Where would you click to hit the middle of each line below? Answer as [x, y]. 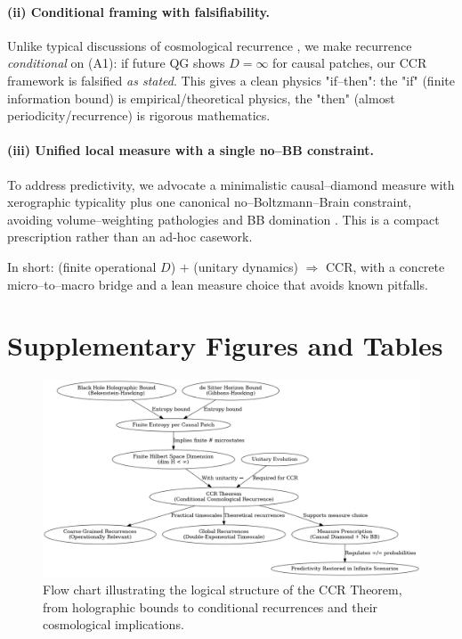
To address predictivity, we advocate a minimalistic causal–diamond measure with [231, 184]
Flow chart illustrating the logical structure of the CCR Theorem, [223, 589]
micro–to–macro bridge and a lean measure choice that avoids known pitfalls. [218, 284]
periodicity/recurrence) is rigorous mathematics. [139, 115]
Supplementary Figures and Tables [225, 345]
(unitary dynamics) [246, 266]
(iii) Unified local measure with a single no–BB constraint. [190, 150]
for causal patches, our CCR [350, 63]
